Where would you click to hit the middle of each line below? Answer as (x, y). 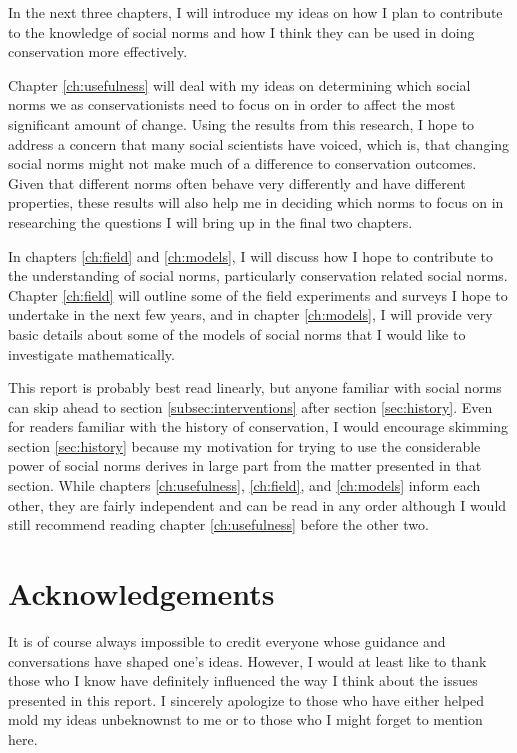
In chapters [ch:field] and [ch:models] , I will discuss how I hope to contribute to (251, 255)
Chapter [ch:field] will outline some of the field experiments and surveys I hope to (258, 294)
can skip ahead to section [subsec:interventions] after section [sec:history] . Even (250, 406)
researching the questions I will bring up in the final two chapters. (210, 221)
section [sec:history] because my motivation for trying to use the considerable (244, 445)
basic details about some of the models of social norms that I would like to (237, 333)
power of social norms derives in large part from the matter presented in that (245, 465)
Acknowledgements (141, 593)
